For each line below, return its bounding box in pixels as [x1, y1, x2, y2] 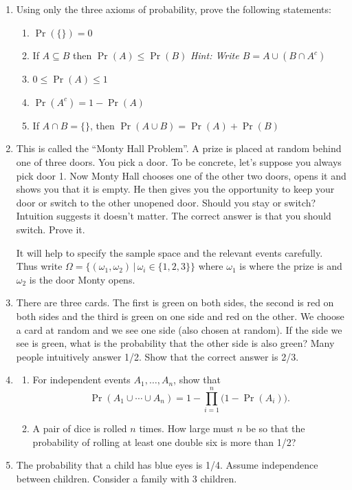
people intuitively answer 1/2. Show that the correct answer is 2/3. [16, 349, 299, 363]
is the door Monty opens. [29, 272, 135, 286]
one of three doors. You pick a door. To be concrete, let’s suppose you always [16, 154, 342, 169]
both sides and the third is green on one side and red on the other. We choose [16, 308, 344, 323]
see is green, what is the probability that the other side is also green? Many [16, 336, 335, 350]
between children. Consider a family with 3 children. [16, 471, 237, 485]
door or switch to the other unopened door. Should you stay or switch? [16, 195, 316, 209]
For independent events [32, 372, 131, 387]
